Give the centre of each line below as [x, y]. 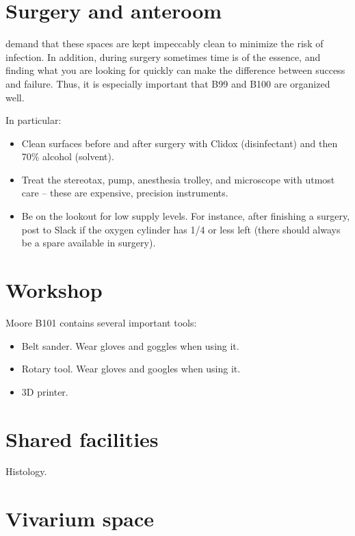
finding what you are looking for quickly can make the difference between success [175, 70]
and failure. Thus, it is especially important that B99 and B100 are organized [168, 83]
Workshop [54, 290]
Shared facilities [82, 438]
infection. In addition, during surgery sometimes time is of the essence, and [163, 56]
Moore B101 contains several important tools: [101, 322]
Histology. [26, 471]
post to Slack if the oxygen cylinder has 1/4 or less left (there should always [181, 229]
